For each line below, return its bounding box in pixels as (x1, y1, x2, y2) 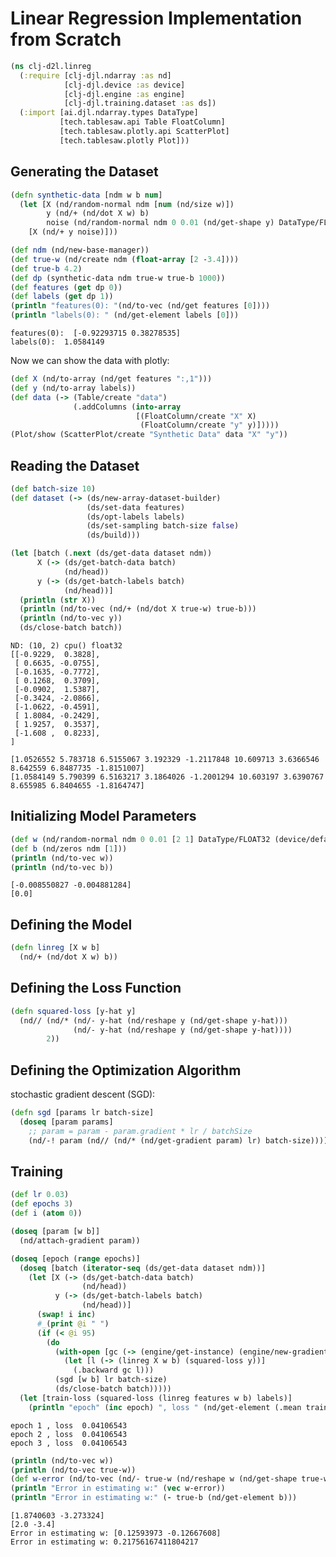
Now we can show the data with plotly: (10, 355, 170, 366)
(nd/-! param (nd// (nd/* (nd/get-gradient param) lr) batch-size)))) (28, 1135, 329, 1146)
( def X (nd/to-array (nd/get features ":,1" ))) (10, 374, 213, 384)
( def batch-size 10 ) (10, 483, 97, 494)
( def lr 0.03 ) (10, 1190, 70, 1200)
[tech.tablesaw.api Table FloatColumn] (59, 117, 226, 127)
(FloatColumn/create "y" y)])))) (139, 420, 280, 431)
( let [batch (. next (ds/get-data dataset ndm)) (10, 548, 213, 559)
